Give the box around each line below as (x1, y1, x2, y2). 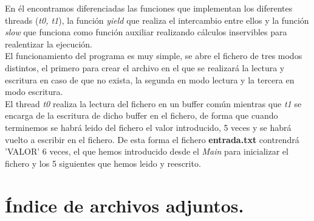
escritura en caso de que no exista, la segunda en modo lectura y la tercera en (5, 73, 295, 86)
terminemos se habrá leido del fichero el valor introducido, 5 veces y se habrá (5, 121, 292, 133)
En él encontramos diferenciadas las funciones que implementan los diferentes (5, 2, 293, 14)
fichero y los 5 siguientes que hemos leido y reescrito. (5, 156, 201, 169)
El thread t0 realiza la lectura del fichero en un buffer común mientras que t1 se (5, 97, 302, 110)
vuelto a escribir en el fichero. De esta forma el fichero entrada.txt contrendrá (5, 133, 299, 146)
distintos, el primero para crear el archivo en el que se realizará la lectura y (5, 61, 285, 74)
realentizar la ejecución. (5, 37, 92, 50)
